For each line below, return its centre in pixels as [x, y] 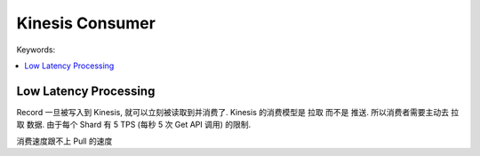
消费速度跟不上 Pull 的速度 [64, 141]
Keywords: [36, 50]
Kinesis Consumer [86, 23]
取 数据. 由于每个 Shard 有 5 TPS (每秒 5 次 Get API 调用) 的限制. [134, 125]
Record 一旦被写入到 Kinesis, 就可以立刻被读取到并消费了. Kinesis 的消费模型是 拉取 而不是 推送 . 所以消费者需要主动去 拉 [238, 112]
